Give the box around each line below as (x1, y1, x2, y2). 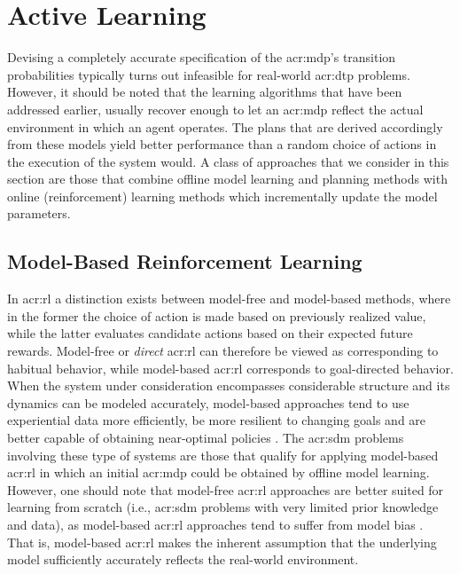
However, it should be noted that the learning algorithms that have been (7, 83, 402, 101)
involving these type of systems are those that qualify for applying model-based (7, 445, 439, 464)
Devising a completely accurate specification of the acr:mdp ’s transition (7, 48, 396, 67)
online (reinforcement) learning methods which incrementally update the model (7, 186, 438, 205)
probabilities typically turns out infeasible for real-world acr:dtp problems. (7, 65, 410, 83)
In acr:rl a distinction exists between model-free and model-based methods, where (7, 289, 451, 308)
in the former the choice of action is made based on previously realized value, (7, 306, 426, 325)
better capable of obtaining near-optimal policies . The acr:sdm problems (7, 429, 404, 447)
